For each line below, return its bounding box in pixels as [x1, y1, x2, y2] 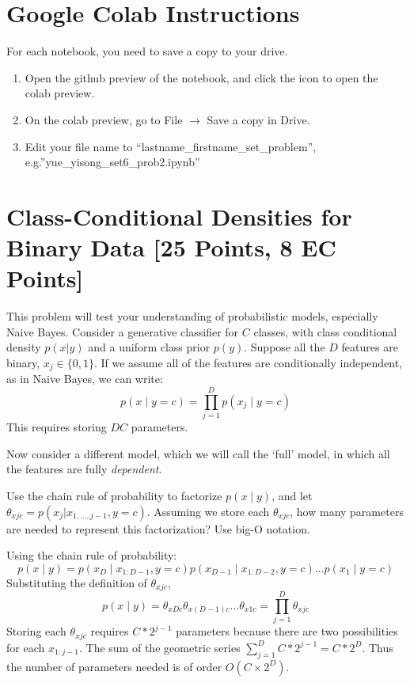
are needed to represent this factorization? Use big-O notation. [6, 520, 310, 537]
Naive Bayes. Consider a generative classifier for [6, 323, 239, 340]
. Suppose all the [244, 339, 325, 355]
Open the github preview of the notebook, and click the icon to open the [25, 69, 378, 85]
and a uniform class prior [88, 339, 211, 355]
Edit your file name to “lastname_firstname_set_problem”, [25, 138, 317, 154]
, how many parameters [290, 503, 404, 519]
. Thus [362, 639, 393, 655]
